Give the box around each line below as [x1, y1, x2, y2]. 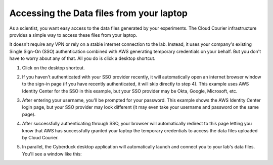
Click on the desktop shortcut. [22, 64, 85, 70]
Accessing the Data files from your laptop [9, 8, 188, 19]
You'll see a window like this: [22, 151, 82, 157]
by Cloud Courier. [22, 135, 59, 141]
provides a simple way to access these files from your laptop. [9, 32, 138, 38]
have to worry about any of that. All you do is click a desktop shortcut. [9, 55, 156, 61]
